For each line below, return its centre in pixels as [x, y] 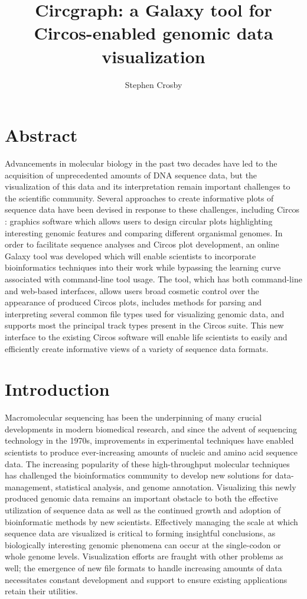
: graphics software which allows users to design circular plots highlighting [139, 221]
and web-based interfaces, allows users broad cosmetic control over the [132, 290]
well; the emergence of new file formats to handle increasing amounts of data [143, 567]
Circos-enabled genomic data [153, 33]
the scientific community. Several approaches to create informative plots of [139, 198]
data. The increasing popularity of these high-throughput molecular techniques [147, 463]
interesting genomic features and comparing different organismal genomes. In [144, 232]
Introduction [57, 389]
